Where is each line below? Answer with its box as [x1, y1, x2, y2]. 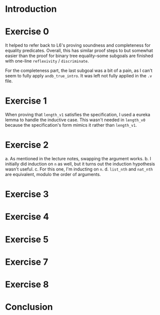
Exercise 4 [5, 211, 49, 222]
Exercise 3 [5, 189, 49, 200]
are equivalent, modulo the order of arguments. [5, 172, 101, 177]
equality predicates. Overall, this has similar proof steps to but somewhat [5, 48, 153, 54]
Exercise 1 [5, 95, 47, 106]
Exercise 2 [5, 140, 49, 151]
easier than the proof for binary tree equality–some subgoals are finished [5, 53, 154, 59]
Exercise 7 [5, 256, 48, 267]
